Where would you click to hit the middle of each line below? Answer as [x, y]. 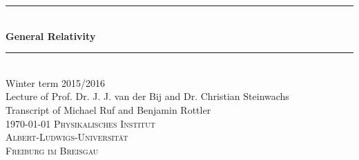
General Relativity [51, 36]
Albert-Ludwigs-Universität [67, 137]
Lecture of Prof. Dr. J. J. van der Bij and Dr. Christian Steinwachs [147, 96]
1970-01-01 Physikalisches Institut [81, 123]
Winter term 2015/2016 [55, 82]
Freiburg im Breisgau [52, 150]
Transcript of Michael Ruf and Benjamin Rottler [108, 109]
